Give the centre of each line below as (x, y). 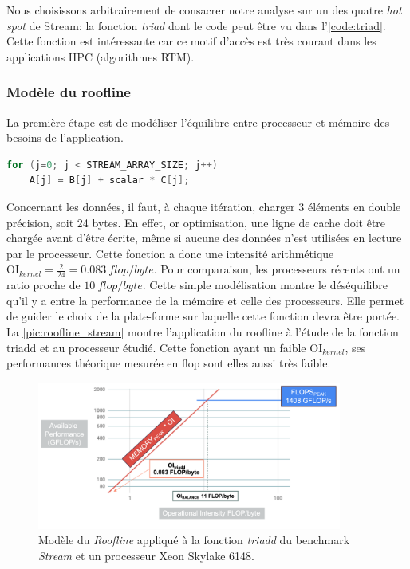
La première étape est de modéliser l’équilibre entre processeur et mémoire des (198, 122)
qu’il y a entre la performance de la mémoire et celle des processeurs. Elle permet (205, 300)
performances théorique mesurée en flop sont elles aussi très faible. (169, 363)
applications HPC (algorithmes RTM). (101, 56)
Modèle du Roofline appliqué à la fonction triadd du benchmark (194, 540)
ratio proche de (43, 285)
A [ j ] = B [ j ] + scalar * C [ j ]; (109, 181)
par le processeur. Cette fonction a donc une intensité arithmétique (170, 253)
